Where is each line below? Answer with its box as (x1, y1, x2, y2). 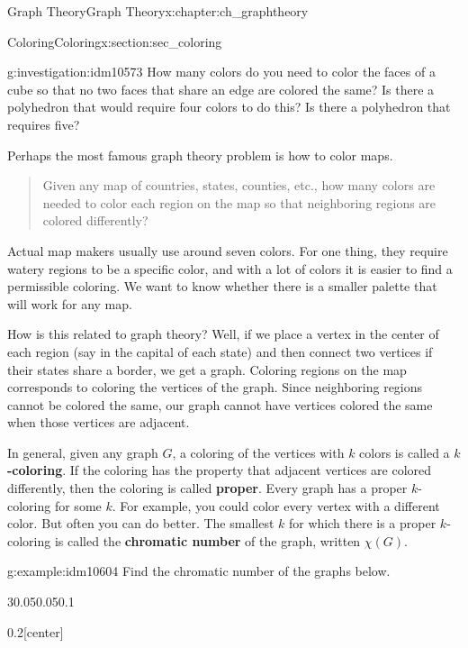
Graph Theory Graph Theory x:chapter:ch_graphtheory (7, 2, 309, 20)
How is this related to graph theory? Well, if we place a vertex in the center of (7, 324, 439, 343)
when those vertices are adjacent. (7, 413, 190, 432)
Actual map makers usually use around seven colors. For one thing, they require (7, 241, 448, 260)
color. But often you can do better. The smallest (7, 514, 274, 533)
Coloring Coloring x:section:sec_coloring (7, 32, 222, 50)
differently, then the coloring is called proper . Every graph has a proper (7, 479, 408, 497)
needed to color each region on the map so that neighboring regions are (42, 193, 436, 212)
